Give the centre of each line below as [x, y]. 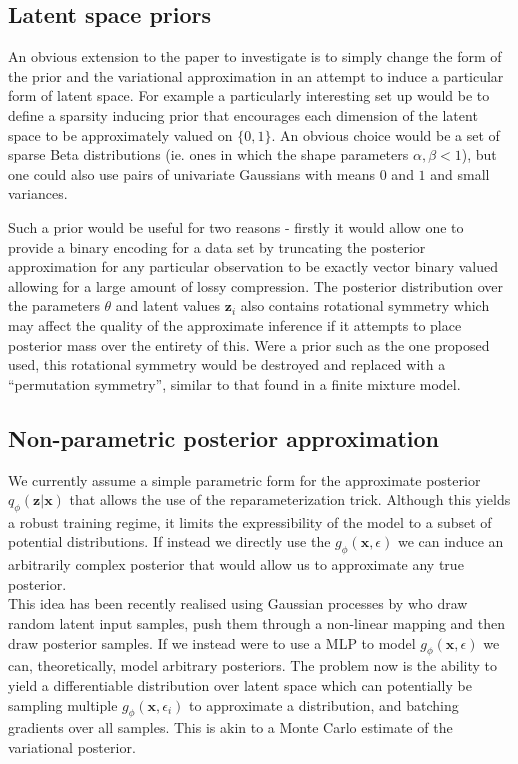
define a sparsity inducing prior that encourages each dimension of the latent [243, 114]
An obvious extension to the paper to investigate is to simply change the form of [255, 56]
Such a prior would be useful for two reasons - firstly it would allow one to [236, 226]
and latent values [168, 305]
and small [460, 173]
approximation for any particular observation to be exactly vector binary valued [253, 266]
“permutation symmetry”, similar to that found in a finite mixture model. [234, 383]
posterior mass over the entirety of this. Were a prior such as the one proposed [249, 344]
